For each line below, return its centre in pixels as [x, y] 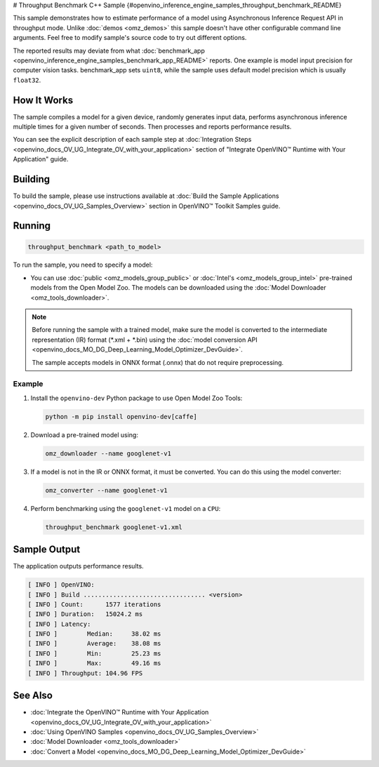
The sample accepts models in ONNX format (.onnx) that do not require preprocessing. [158, 362]
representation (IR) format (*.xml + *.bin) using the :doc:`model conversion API [145, 340]
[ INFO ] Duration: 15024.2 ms [85, 614]
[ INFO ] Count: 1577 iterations [94, 604]
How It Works [43, 100]
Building [32, 179]
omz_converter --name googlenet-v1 [106, 490]
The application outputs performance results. [78, 566]
